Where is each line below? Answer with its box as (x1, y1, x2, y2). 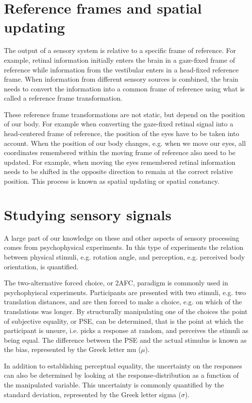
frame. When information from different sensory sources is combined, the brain (4, 74, 238, 84)
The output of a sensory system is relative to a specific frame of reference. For (4, 45, 236, 55)
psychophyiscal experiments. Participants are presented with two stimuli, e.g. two (4, 287, 246, 297)
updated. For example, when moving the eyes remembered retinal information (4, 157, 235, 167)
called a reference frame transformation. (4, 93, 123, 103)
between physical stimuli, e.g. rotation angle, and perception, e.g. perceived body (4, 251, 245, 262)
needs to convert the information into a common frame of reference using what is (4, 83, 245, 93)
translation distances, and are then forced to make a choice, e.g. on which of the (4, 297, 242, 307)
